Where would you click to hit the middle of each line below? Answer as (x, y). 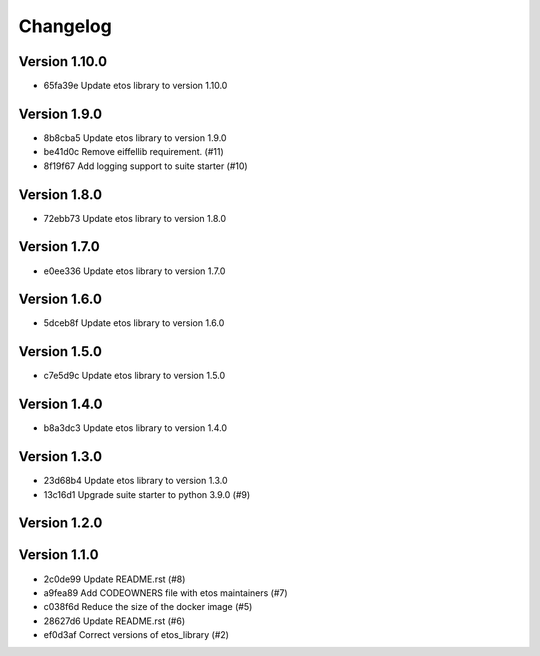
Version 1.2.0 (60, 523)
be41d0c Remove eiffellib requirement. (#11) (133, 152)
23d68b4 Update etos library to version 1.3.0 (136, 481)
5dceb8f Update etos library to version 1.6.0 (134, 323)
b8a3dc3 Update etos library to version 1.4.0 (135, 428)
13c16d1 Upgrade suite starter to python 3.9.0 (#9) (147, 494)
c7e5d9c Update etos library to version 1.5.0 (134, 376)
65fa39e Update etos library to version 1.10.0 (135, 86)
